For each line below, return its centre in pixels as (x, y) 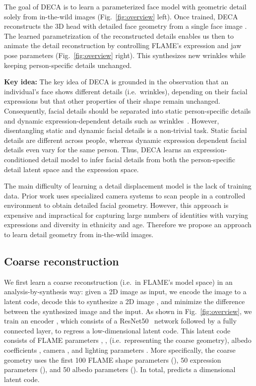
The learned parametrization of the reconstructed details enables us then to (119, 35)
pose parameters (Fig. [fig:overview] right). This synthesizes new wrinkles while (125, 55)
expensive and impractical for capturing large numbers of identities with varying (126, 215)
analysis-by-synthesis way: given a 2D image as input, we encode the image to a (125, 291)
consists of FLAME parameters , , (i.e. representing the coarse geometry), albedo (128, 340)
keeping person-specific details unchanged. (68, 65)
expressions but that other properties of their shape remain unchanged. (112, 101)
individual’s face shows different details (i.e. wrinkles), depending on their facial (126, 91)
